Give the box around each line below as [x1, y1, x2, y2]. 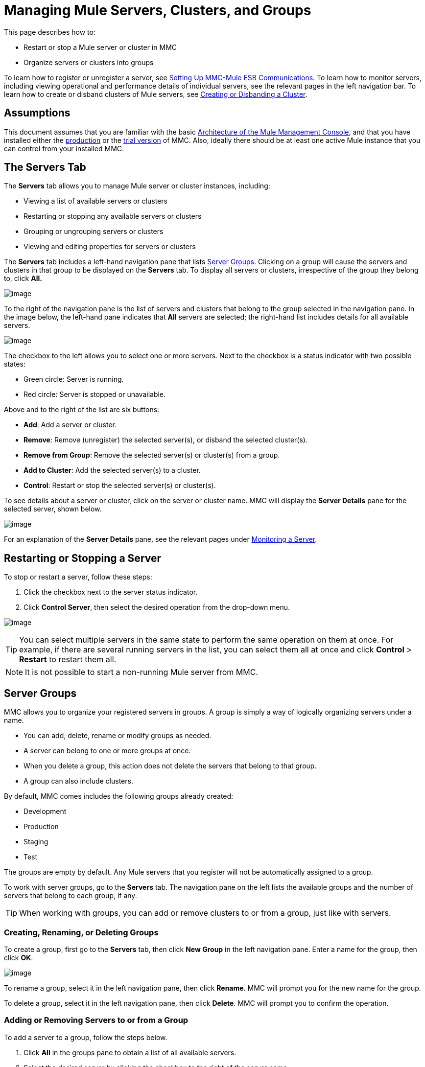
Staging [24, 837, 48, 846]
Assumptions [4, 107, 71, 119]
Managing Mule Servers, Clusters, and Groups [4, 2, 311, 19]
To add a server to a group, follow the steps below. [4, 1033, 167, 1042]
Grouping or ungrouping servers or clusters [24, 227, 164, 236]
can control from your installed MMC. [4, 144, 124, 153]
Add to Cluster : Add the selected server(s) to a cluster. [24, 466, 201, 475]
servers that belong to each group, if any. [4, 891, 137, 900]
